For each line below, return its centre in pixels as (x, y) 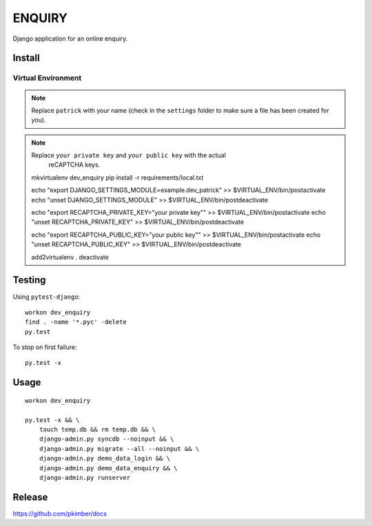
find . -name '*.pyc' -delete (76, 322)
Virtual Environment (47, 78)
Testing (29, 280)
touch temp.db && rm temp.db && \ (97, 430)
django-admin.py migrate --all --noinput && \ (119, 449)
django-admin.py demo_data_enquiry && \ (108, 468)
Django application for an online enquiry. (70, 39)
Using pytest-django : (46, 297)
